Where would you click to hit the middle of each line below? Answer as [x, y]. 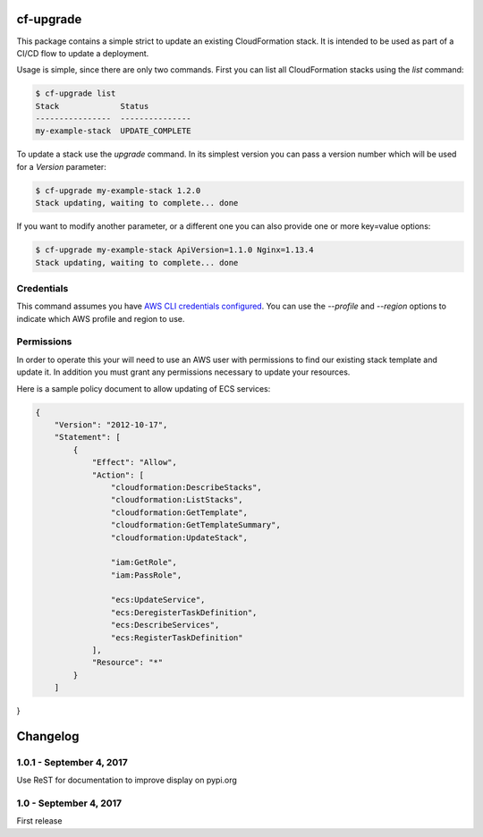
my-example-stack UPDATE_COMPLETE [113, 131]
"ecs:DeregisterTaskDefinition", [184, 612]
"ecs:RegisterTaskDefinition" [177, 638]
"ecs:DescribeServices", [165, 625]
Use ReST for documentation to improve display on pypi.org [127, 780]
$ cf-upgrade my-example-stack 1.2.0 [118, 190]
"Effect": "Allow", [135, 462]
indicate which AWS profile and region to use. [101, 318]
